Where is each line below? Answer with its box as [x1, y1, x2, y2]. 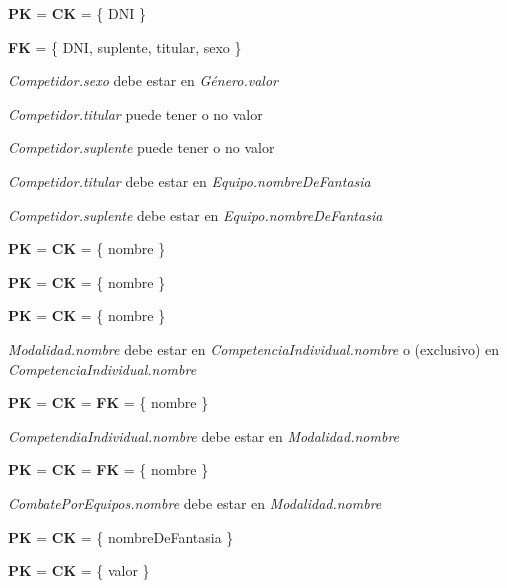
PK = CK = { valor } [8, 560, 150, 581]
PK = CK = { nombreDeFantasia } [8, 526, 234, 547]
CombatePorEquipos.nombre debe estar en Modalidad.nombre [8, 492, 382, 513]
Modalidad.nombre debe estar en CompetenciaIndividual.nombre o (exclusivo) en [8, 338, 500, 359]
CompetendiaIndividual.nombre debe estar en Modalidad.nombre [8, 425, 400, 446]
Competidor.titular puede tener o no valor [8, 103, 263, 124]
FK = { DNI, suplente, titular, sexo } [8, 36, 242, 57]
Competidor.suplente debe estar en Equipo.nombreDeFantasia [8, 204, 383, 225]
